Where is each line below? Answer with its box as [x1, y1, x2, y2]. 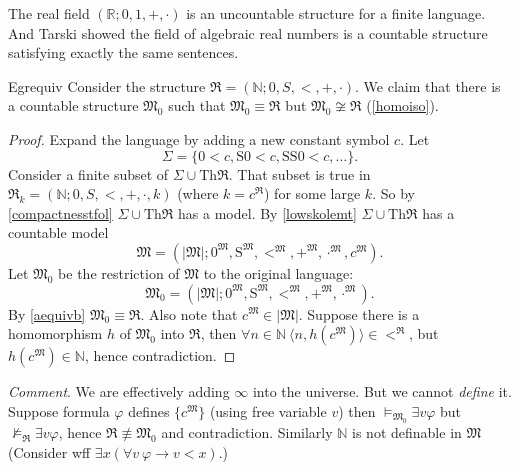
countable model [8, 222, 109, 243]
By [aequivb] [8, 303, 86, 324]
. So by [372, 183, 415, 204]
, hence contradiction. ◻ [84, 345, 236, 366]
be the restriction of [58, 262, 180, 283]
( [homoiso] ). [366, 95, 439, 116]
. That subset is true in [228, 163, 371, 184]
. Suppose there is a [298, 303, 420, 324]
